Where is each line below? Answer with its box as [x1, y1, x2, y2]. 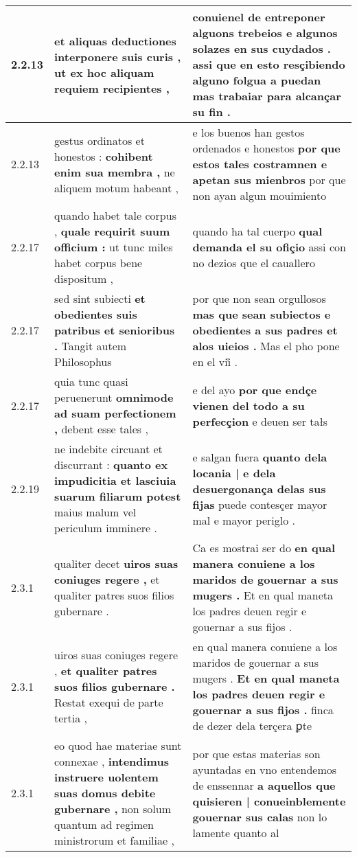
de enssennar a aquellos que [192, 777, 336, 793]
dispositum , [54, 271, 113, 286]
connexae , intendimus [54, 753, 169, 769]
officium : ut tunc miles [54, 239, 173, 255]
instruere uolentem [54, 769, 159, 785]
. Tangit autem [54, 338, 127, 354]
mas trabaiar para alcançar [192, 88, 341, 104]
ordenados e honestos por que [192, 140, 341, 156]
